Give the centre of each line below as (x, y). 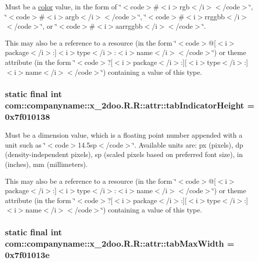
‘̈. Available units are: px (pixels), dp (188, 144)
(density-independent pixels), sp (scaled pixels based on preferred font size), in (124, 154)
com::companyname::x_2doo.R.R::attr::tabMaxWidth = (120, 243)
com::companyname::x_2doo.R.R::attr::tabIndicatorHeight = (130, 105)
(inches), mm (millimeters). (47, 164)
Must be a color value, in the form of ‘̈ (63, 6)
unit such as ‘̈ (26, 144)
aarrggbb (129, 26)
